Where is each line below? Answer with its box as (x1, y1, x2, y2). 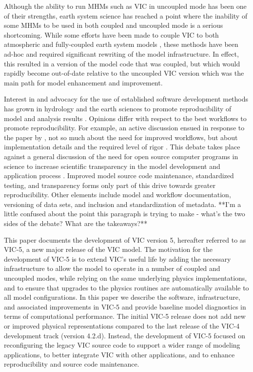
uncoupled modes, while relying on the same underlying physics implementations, (4, 273, 247, 283)
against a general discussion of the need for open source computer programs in (4, 151, 238, 161)
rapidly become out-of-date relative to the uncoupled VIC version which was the (4, 68, 244, 78)
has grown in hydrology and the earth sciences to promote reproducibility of (4, 103, 232, 113)
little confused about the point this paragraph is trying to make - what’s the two (4, 208, 245, 219)
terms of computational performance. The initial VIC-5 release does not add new (4, 311, 246, 321)
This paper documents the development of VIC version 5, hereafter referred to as (4, 234, 246, 245)
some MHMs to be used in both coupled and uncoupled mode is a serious (4, 20, 223, 30)
